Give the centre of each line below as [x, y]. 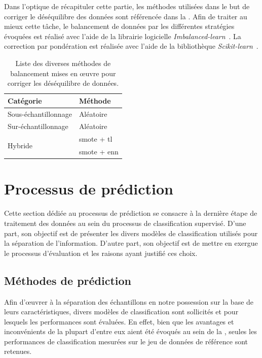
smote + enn [99, 152]
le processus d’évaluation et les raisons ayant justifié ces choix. [101, 253]
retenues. [18, 351]
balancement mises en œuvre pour [63, 73]
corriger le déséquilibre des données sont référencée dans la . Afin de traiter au [126, 16]
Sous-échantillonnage [40, 113]
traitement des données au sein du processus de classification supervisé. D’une [125, 223]
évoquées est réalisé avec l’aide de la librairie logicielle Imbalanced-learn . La [123, 36]
